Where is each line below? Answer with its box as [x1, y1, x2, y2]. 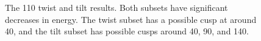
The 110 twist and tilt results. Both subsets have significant [5, 1, 228, 13]
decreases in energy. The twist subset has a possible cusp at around [5, 13, 257, 25]
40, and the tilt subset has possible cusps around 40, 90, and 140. [5, 25, 249, 37]
